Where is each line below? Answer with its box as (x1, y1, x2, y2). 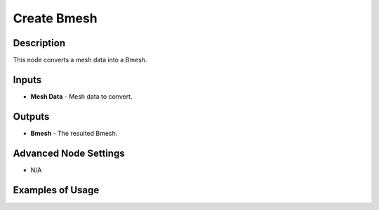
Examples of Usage (13, 184, 100, 196)
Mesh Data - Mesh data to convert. (30, 92, 133, 101)
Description (13, 37, 66, 49)
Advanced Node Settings (13, 147, 126, 159)
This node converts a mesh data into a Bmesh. (13, 56, 147, 64)
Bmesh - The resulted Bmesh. (30, 129, 118, 137)
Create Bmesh (13, 10, 98, 26)
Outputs (13, 111, 50, 122)
